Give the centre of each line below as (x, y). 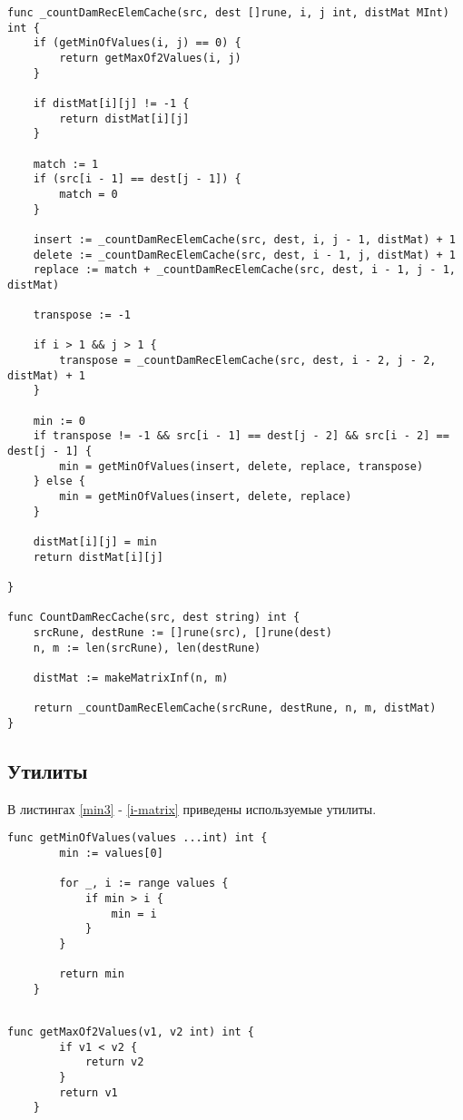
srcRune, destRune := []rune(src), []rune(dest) (182, 632)
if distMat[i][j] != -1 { (111, 103)
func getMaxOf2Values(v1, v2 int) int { (131, 1032)
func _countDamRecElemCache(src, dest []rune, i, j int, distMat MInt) (228, 13)
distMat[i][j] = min (95, 541)
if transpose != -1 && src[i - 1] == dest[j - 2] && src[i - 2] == (241, 436)
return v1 (89, 1092)
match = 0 (89, 194)
